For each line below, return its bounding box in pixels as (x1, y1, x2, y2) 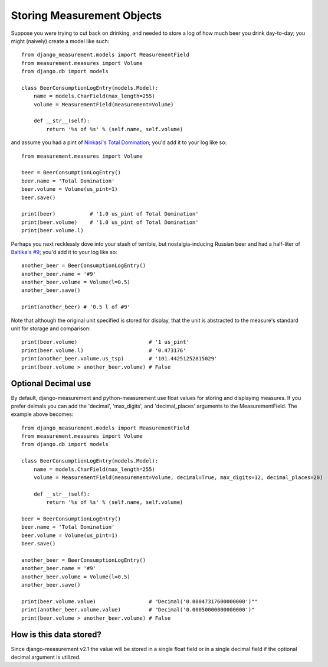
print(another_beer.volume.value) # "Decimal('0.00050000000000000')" (21, 606, 255, 613)
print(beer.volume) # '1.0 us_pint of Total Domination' (21, 219, 199, 226)
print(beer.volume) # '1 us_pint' (21, 339, 190, 346)
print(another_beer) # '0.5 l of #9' (21, 304, 131, 310)
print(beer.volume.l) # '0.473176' (21, 347, 186, 354)
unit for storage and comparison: (11, 325, 91, 332)
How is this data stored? (11, 630, 101, 640)
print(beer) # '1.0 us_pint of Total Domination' (21, 210, 199, 217)
